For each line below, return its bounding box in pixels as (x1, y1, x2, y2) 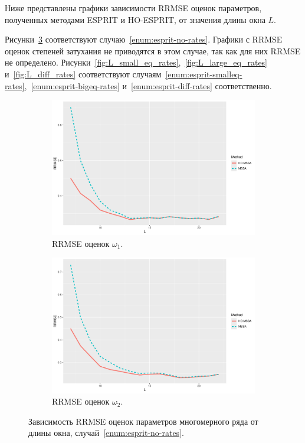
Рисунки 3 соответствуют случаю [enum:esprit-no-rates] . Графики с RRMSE (5, 33, 283, 45)
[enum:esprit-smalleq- (165, 67, 242, 80)
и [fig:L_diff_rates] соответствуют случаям (5, 67, 162, 80)
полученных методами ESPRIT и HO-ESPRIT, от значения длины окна (5, 13, 265, 25)
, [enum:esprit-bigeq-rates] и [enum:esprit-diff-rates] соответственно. (24, 79, 272, 92)
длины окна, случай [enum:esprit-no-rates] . (28, 426, 184, 439)
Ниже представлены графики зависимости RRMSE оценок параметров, (5, 2, 262, 14)
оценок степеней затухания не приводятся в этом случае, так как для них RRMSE (5, 44, 301, 57)
